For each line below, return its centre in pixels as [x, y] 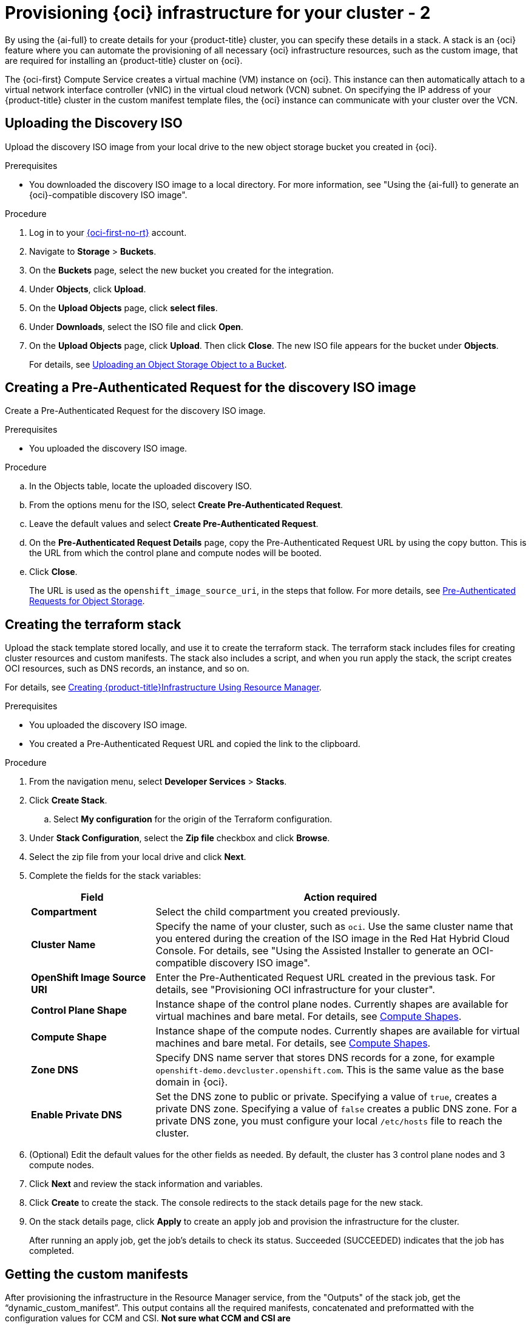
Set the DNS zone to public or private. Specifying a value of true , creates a [326, 1097]
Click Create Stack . [68, 800]
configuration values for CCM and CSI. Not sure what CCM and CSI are [148, 1318]
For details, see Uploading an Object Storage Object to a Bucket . [158, 364]
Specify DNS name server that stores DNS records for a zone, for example [325, 1058]
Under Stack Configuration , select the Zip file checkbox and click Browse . [180, 838]
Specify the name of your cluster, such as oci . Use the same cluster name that [334, 927]
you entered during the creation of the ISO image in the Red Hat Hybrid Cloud [333, 939]
